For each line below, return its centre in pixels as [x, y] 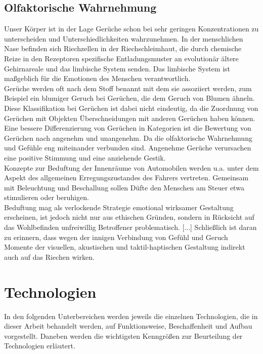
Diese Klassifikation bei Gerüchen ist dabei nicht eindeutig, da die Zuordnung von [131, 108]
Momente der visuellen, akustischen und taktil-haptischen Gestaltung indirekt [125, 247]
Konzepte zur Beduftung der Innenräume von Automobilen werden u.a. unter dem [131, 167]
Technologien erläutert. [40, 346]
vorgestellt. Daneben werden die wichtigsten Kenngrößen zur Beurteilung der [123, 336]
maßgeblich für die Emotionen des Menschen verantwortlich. [97, 78]
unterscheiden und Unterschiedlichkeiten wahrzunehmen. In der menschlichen [124, 38]
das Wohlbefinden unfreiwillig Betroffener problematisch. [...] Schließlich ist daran [130, 227]
